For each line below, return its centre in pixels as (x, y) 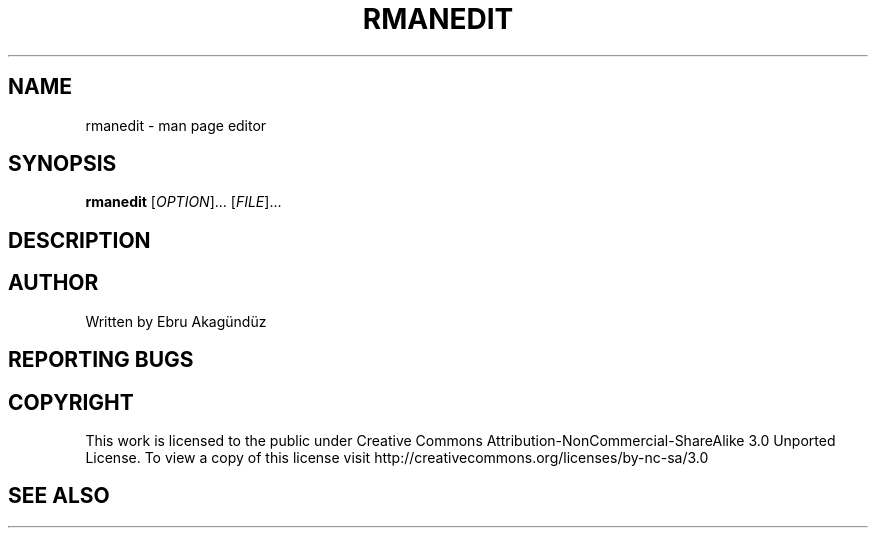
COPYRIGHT (71, 402)
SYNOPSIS (62, 164)
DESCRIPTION (79, 240)
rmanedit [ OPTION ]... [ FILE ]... (183, 202)
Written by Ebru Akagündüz (176, 321)
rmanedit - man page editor (176, 125)
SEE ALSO (59, 496)
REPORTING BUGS (101, 360)
